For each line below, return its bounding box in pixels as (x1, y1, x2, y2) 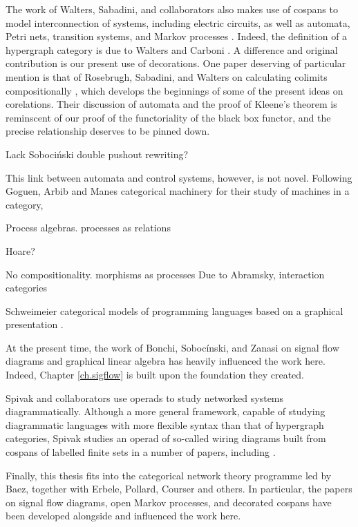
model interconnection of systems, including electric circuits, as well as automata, (6, 15, 350, 30)
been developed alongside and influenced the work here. (6, 508, 241, 523)
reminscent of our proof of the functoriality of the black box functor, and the (6, 110, 331, 124)
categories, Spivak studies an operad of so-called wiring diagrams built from (6, 431, 326, 445)
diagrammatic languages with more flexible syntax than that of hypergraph (6, 417, 324, 432)
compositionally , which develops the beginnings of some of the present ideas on (6, 83, 343, 97)
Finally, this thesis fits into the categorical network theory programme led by (6, 468, 332, 482)
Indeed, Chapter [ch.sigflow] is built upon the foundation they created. (6, 367, 304, 382)
